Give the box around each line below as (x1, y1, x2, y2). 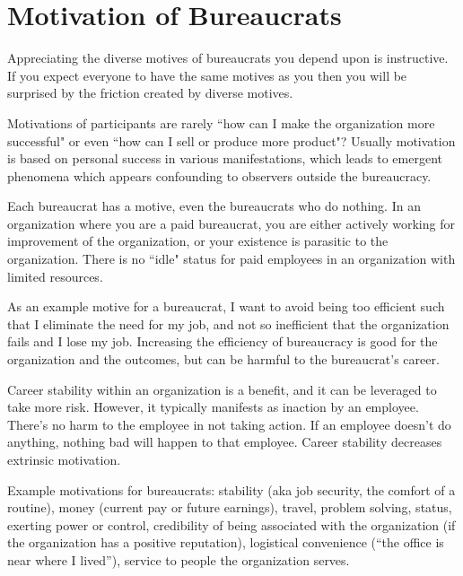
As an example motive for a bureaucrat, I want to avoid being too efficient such (7, 297, 445, 316)
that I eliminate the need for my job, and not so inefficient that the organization (7, 314, 450, 333)
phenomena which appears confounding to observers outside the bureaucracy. (7, 166, 432, 185)
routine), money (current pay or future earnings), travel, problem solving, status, (7, 498, 452, 517)
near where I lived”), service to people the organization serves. (7, 550, 350, 569)
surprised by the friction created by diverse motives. (7, 83, 293, 102)
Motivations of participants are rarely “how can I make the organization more (7, 113, 435, 132)
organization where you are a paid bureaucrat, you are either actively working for (7, 214, 455, 232)
